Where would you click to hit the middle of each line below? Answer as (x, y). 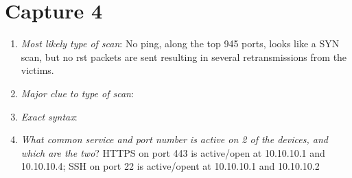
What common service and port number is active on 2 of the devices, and (174, 139)
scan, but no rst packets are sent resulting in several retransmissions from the (184, 56)
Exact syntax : (49, 116)
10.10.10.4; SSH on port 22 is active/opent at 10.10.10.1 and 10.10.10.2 (170, 166)
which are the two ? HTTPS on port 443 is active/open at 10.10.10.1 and (173, 152)
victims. (37, 70)
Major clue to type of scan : (77, 93)
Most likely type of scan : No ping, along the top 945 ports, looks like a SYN (180, 43)
